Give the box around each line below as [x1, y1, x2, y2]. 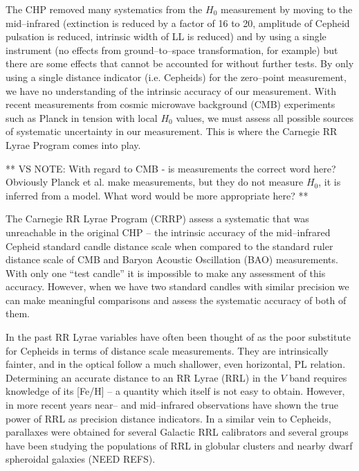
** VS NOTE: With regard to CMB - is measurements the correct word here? [6, 161, 336, 175]
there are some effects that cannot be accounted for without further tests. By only [6, 56, 354, 71]
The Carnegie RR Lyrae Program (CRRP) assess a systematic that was [6, 211, 309, 226]
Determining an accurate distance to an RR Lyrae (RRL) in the [6, 370, 277, 384]
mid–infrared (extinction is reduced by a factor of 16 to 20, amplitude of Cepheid [6, 15, 350, 30]
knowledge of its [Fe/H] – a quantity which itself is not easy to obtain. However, [6, 384, 345, 398]
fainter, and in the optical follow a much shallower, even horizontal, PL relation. [6, 357, 346, 371]
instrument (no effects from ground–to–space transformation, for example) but [6, 42, 338, 57]
